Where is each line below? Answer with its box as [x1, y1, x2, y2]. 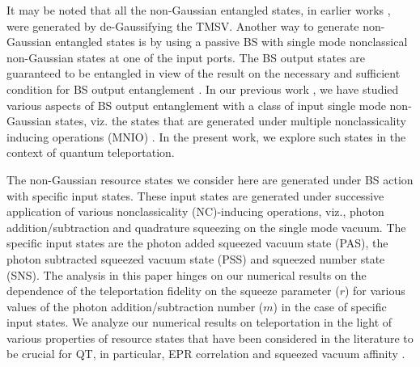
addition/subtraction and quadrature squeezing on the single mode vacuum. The [6, 218, 406, 235]
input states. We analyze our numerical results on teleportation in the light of [6, 314, 392, 331]
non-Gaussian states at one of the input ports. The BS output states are [6, 49, 366, 65]
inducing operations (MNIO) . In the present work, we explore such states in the [6, 128, 406, 145]
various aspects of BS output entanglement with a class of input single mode [6, 96, 386, 113]
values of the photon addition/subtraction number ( [6, 297, 264, 314]
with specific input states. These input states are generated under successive [6, 187, 384, 204]
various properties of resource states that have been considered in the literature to [6, 329, 414, 346]
